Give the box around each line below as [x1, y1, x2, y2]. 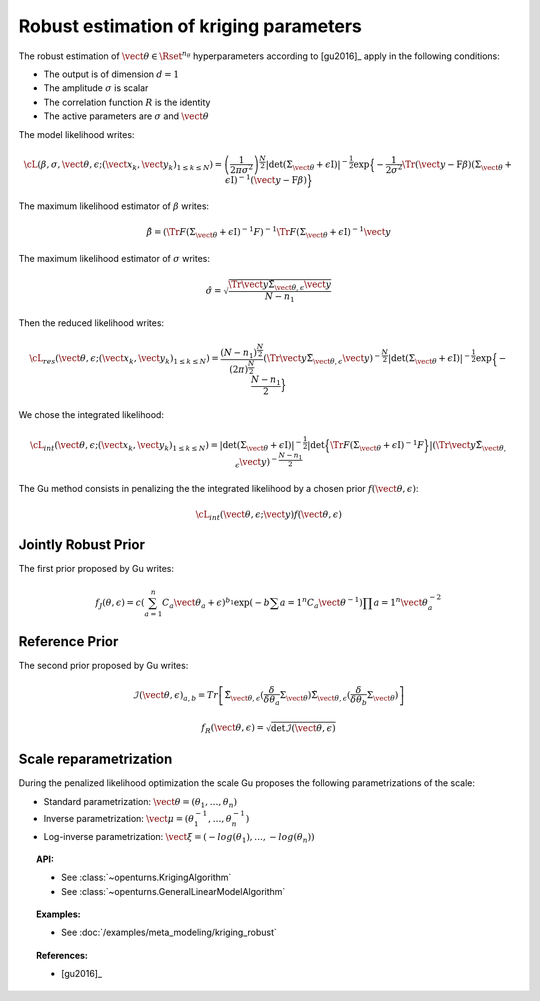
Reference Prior [18, 633, 119, 650]
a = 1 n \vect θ [373, 595, 429, 609]
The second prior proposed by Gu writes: [18, 659, 189, 671]
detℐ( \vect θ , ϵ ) [270, 723, 336, 734]
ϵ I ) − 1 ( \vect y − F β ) [225, 173, 307, 185]
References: [36, 949, 89, 961]
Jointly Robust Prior [18, 536, 145, 553]
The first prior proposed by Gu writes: [18, 563, 175, 575]
